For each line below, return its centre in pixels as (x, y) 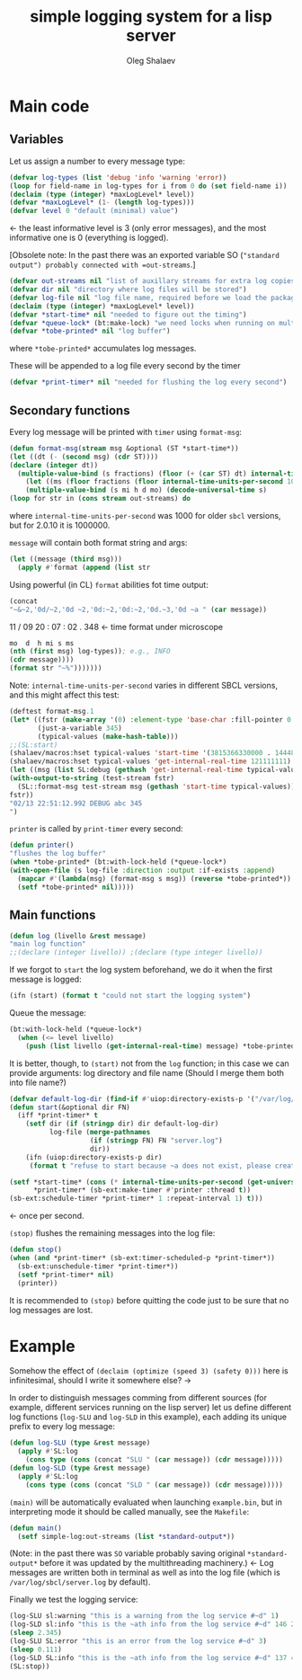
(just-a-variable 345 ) (80, 728)
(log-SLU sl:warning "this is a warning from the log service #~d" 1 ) (144, 1616)
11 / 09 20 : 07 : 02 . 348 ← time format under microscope (116, 627)
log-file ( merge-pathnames (100, 1133)
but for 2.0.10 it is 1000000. (60, 525)
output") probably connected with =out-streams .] (102, 265)
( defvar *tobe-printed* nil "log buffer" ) (90, 331)
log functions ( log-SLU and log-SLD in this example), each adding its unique (148, 1417)
